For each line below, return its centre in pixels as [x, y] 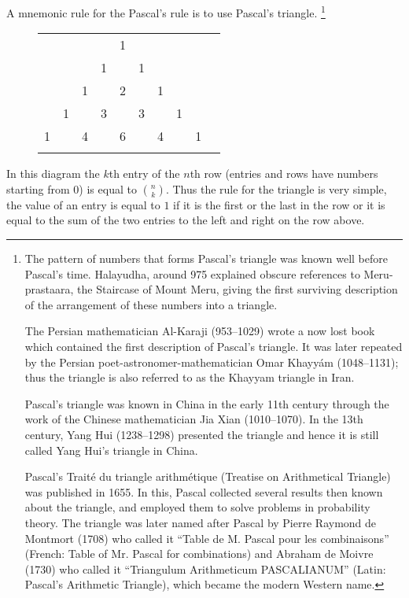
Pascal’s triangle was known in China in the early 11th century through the [207, 403]
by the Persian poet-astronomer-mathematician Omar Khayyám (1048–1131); [212, 362]
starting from [38, 188]
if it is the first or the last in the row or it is [279, 204]
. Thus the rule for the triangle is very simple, [276, 188]
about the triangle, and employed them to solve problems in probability [197, 507]
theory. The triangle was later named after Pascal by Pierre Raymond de [201, 522]
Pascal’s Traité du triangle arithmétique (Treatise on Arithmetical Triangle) [208, 476]
